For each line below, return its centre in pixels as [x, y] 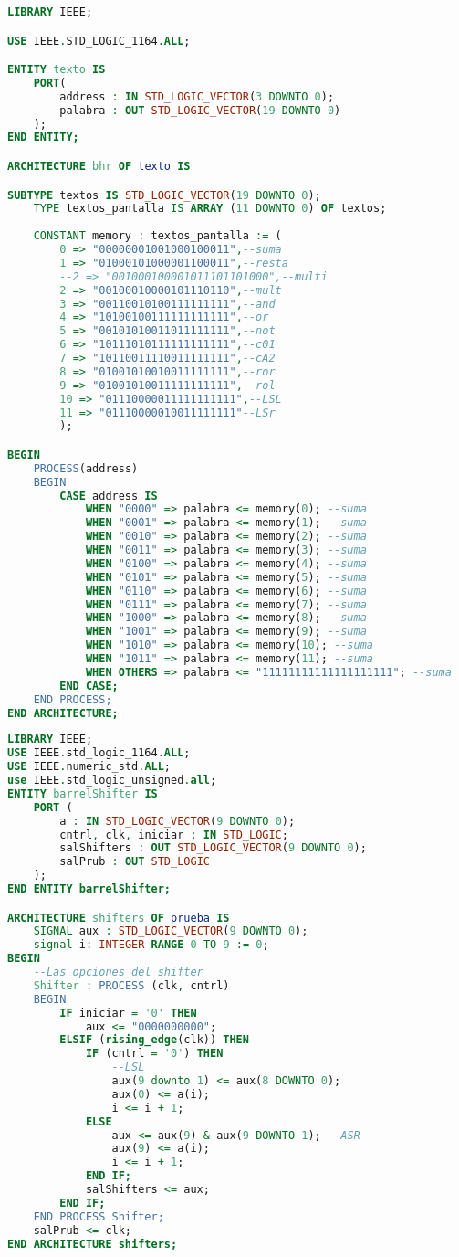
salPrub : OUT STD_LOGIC [135, 862]
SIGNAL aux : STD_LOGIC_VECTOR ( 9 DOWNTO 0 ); [171, 931]
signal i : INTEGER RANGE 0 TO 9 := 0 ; [151, 945]
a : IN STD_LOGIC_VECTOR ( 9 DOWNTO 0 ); [177, 821]
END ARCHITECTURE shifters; [93, 1244]
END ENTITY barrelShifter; [89, 889]
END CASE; [89, 686]
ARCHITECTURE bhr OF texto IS [99, 166]
